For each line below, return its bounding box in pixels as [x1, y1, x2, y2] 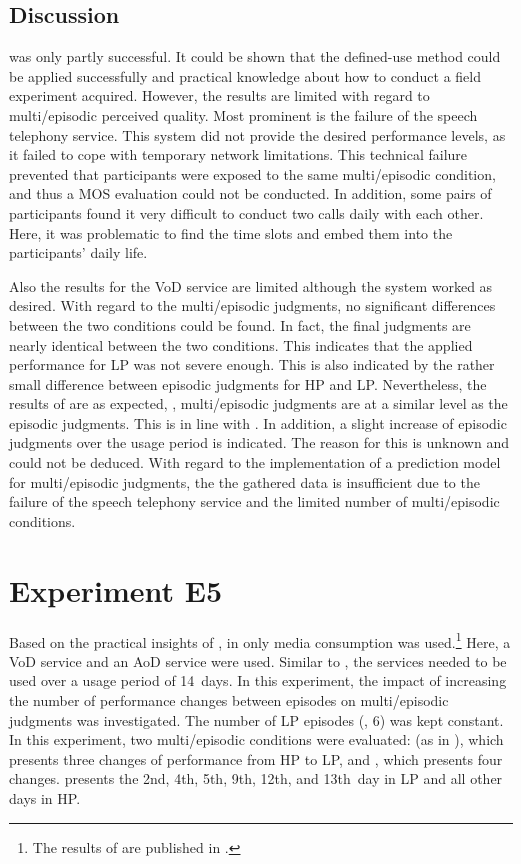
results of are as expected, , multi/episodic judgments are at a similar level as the [9, 393, 508, 414]
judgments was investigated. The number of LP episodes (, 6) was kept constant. [9, 709, 504, 730]
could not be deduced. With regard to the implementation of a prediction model [9, 452, 501, 473]
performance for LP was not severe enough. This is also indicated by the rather [9, 354, 495, 375]
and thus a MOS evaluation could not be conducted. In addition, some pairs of [9, 183, 492, 204]
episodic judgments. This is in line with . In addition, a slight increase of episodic [9, 412, 507, 433]
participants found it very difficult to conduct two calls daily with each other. [9, 202, 484, 223]
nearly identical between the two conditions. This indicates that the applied [9, 334, 473, 355]
